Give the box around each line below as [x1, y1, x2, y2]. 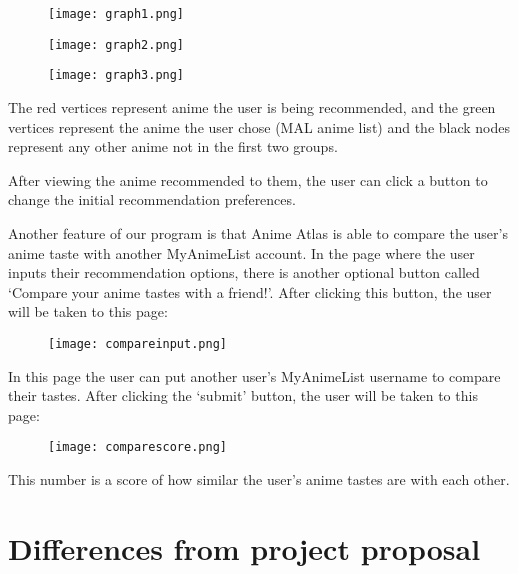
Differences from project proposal [8, 527, 481, 568]
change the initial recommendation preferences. [8, 189, 296, 210]
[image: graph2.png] [48, 37, 185, 52]
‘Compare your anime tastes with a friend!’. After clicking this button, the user [8, 281, 492, 302]
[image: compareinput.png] [48, 336, 227, 351]
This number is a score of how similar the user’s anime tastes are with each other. [8, 469, 510, 489]
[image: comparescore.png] [48, 440, 227, 455]
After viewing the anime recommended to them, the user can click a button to [8, 169, 488, 190]
